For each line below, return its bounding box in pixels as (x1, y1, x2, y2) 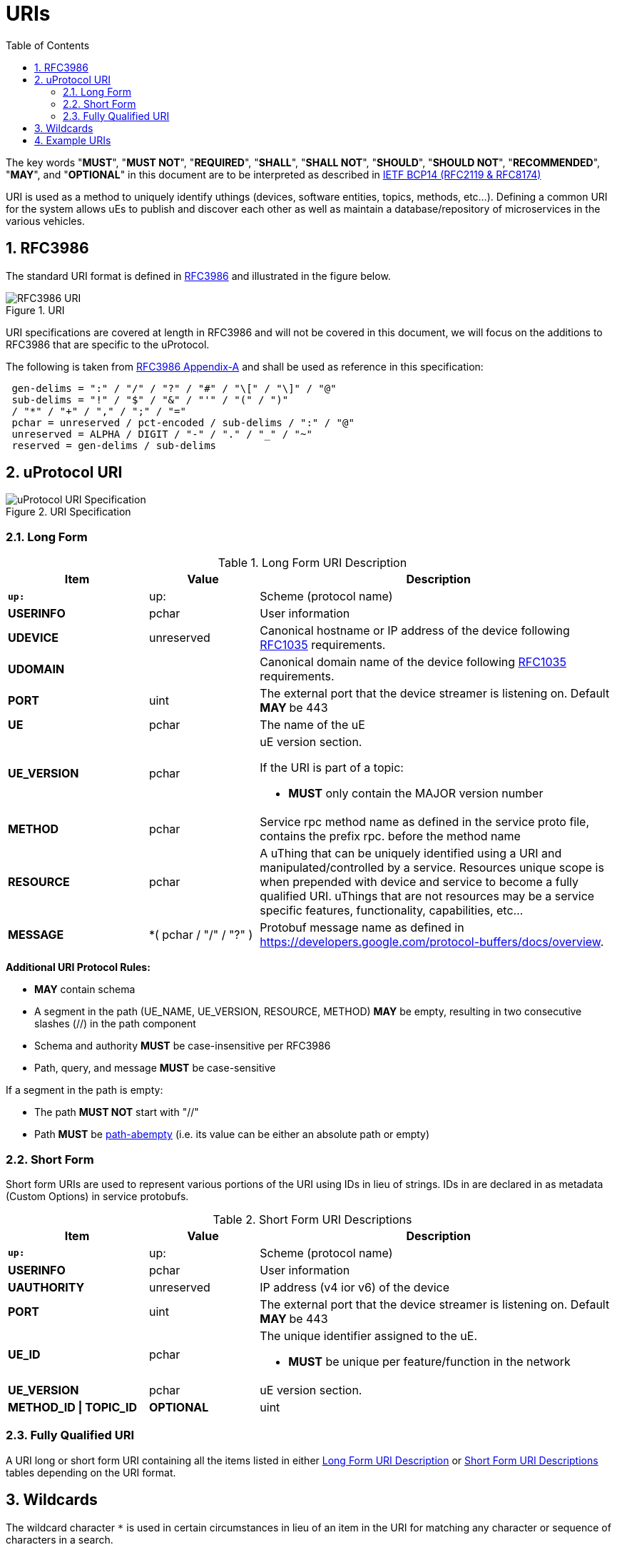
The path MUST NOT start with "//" (34, 1106, 199, 1119)
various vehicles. (6, 214, 85, 227)
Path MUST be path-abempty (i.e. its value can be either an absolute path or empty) (34, 1128, 430, 1141)
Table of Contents (6, 39, 90, 51)
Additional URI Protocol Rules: (6, 961, 151, 974)
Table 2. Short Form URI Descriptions (213, 1212, 412, 1227)
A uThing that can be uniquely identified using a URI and (260, 846, 562, 861)
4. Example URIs (34, 134, 111, 146)
